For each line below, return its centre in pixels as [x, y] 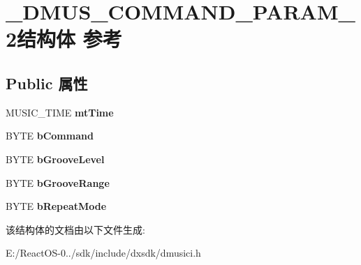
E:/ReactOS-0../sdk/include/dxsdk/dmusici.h [103, 253]
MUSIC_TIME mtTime [60, 112]
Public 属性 [47, 83]
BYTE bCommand [50, 136]
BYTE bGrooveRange [58, 182]
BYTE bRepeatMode [56, 206]
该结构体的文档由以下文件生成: [75, 229]
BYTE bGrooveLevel [55, 159]
